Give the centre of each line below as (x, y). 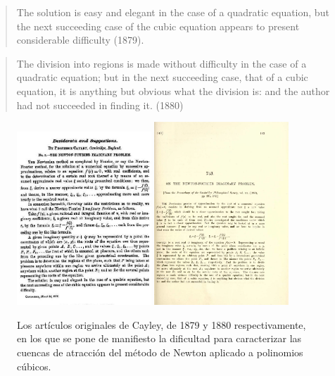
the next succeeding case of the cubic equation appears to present (158, 26)
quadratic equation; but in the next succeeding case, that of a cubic (162, 77)
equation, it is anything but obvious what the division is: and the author (173, 90)
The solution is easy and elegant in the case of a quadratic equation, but (173, 12)
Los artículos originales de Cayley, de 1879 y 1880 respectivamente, (162, 324)
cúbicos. (34, 366)
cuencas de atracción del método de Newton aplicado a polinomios (160, 352)
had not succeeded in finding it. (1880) (100, 105)
